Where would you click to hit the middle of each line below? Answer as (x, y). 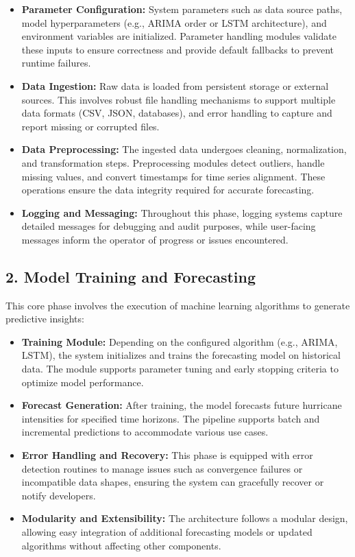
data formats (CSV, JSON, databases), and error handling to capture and (177, 113)
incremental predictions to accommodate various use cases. (145, 432)
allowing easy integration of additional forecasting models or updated (167, 532)
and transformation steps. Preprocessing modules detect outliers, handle (173, 162)
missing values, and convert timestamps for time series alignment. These (173, 176)
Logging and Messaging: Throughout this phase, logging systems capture (182, 212)
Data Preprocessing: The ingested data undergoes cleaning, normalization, (184, 149)
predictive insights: (45, 319)
